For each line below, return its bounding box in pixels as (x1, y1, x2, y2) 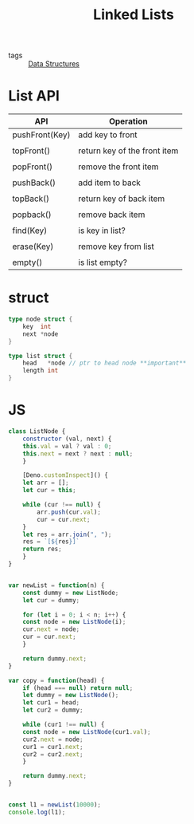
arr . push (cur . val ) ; (37, 508, 102, 516)
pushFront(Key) (12, 129, 71, 140)
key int (22, 322, 52, 330)
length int (22, 367, 59, 375)
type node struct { (8, 315, 73, 324)
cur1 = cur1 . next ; (22, 743, 83, 751)
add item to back (78, 177, 142, 188)
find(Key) (12, 225, 48, 236)
